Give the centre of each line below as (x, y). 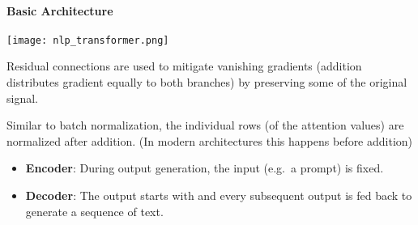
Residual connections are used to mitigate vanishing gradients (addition (184, 66)
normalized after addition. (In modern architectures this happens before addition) (210, 140)
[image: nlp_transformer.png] (88, 40)
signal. (22, 98)
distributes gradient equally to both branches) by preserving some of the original (207, 82)
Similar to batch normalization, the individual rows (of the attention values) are (205, 125)
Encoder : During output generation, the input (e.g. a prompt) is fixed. (205, 168)
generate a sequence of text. (94, 211)
